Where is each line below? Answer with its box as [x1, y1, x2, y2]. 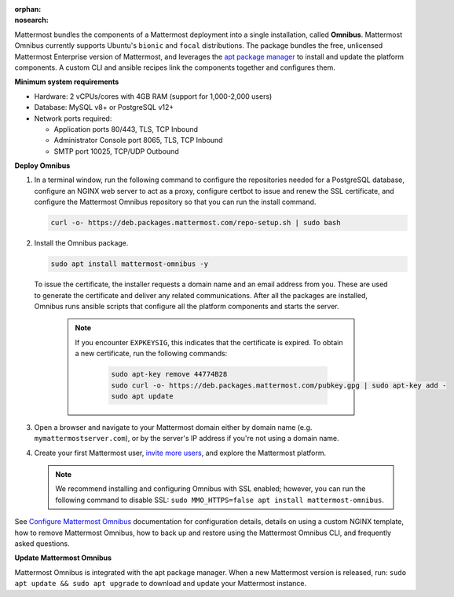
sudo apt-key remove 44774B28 [111, 369, 228, 379]
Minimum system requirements [14, 77, 119, 86]
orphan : [14, 5, 42, 13]
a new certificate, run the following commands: [75, 349, 228, 359]
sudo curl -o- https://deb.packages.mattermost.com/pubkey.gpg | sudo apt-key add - [111, 380, 447, 390]
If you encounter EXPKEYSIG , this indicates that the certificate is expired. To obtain [75, 337, 343, 347]
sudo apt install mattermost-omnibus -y [50, 260, 208, 268]
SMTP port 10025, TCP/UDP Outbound [53, 146, 180, 156]
